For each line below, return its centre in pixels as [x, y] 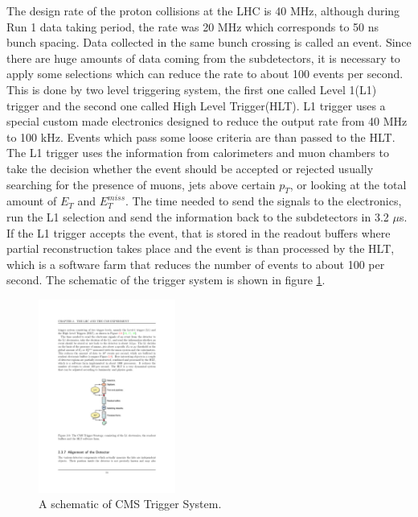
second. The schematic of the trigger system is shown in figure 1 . [166, 280]
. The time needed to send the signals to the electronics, [264, 201]
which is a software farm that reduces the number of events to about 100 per [196, 264]
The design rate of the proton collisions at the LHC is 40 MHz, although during [203, 10]
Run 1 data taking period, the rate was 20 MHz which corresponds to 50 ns [193, 26]
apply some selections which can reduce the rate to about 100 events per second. [205, 74]
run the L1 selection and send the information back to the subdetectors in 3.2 [198, 216]
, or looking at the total [348, 184]
